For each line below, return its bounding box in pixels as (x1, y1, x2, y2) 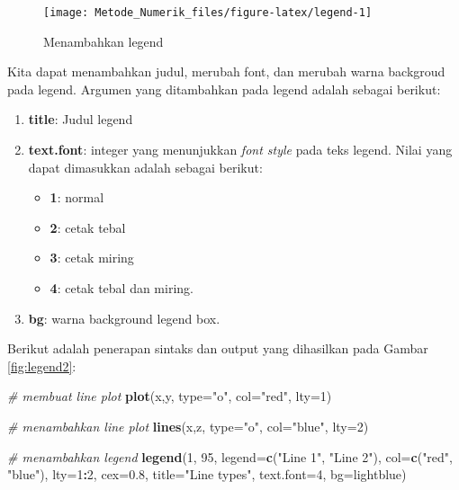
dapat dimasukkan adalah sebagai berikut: (28, 157, 263, 176)
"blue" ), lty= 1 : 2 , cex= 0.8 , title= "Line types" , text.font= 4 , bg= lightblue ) (7, 465, 407, 484)
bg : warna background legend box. (28, 308, 220, 327)
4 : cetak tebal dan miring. (49, 279, 193, 297)
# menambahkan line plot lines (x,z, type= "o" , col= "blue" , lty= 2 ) (7, 416, 369, 435)
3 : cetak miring (49, 248, 134, 267)
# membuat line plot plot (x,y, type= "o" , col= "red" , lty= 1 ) (7, 387, 332, 405)
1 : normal (49, 188, 104, 207)
